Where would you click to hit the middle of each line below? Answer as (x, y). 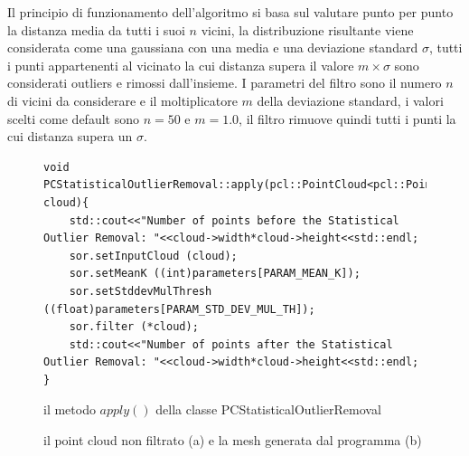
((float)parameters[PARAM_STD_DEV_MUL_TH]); (179, 309)
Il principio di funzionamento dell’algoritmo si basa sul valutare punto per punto (230, 12)
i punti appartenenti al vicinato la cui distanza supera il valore (181, 65)
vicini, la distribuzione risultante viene (307, 29)
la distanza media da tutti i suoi (96, 29)
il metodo (70, 409)
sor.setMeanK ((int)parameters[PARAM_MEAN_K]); (215, 274)
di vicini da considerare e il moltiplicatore (122, 100)
